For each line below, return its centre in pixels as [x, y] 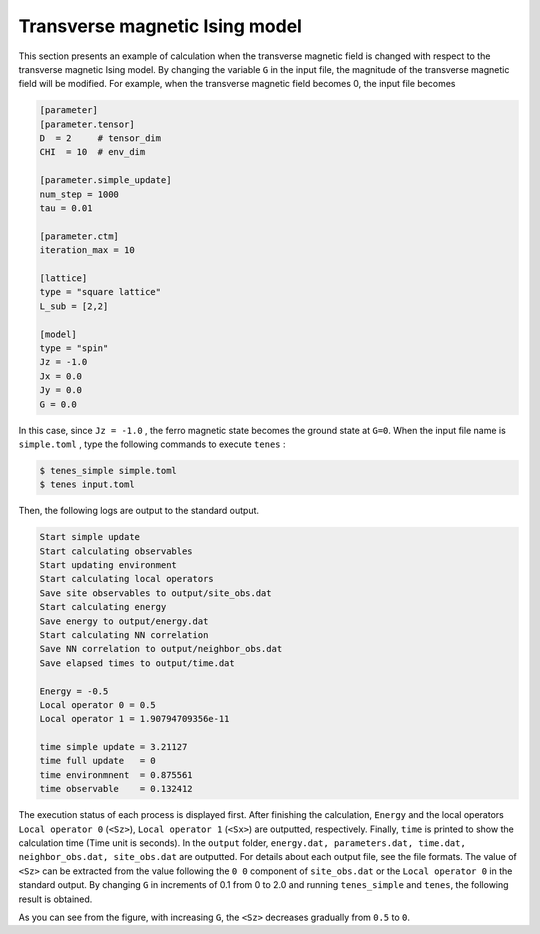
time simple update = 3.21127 [113, 747]
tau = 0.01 [66, 208]
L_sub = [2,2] [74, 306]
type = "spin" [74, 348]
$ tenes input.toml [87, 484]
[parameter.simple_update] [105, 180]
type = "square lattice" [100, 292]
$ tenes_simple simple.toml [108, 470]
